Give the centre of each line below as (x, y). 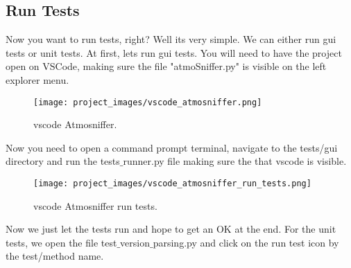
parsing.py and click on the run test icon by (246, 242)
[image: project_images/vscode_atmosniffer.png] (148, 102)
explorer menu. (37, 79)
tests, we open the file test (61, 242)
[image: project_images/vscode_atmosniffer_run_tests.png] (172, 184)
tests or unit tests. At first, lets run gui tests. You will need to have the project (174, 52)
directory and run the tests (63, 161)
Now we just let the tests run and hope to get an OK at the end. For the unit (171, 229)
